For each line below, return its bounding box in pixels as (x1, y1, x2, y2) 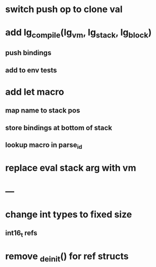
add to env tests (5, 66, 57, 74)
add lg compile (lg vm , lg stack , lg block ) (5, 27, 152, 40)
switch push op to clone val (5, 4, 123, 15)
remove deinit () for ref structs (5, 250, 129, 264)
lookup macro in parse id (5, 141, 83, 150)
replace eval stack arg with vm (5, 162, 136, 174)
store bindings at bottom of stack (5, 123, 112, 132)
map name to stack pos (5, 106, 80, 115)
